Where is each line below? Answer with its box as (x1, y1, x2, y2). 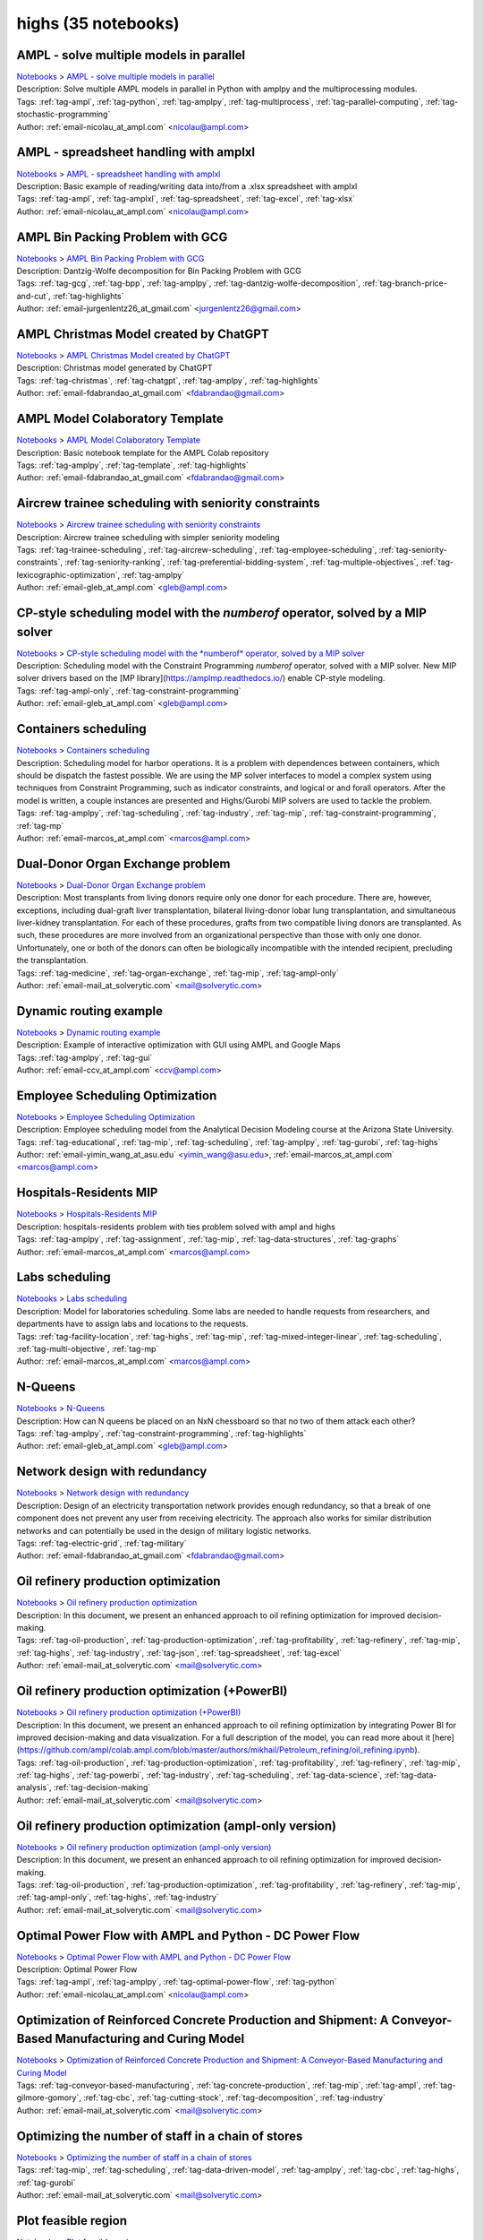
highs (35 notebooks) (16, 13, 180, 33)
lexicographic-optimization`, (16, 569, 121, 580)
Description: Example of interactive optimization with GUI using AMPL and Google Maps (16, 1039, 341, 1050)
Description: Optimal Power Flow (16, 1964, 138, 1975)
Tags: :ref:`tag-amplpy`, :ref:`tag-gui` (16, 1052, 153, 1063)
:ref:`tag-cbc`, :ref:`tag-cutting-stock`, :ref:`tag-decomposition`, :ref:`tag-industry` (83, 2092, 386, 2103)
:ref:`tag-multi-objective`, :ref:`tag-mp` (16, 1344, 159, 1355)
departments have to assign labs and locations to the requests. (16, 1318, 249, 1330)
